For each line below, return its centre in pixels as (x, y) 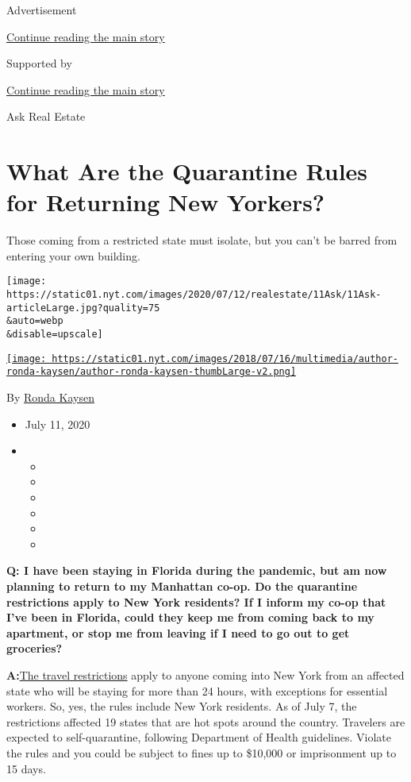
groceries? (35, 648)
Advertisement (42, 10)
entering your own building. (73, 255)
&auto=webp (35, 321)
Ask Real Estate (46, 116)
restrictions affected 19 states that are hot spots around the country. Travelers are (206, 721)
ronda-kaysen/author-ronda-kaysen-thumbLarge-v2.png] (152, 372)
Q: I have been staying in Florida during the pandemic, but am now (197, 570)
